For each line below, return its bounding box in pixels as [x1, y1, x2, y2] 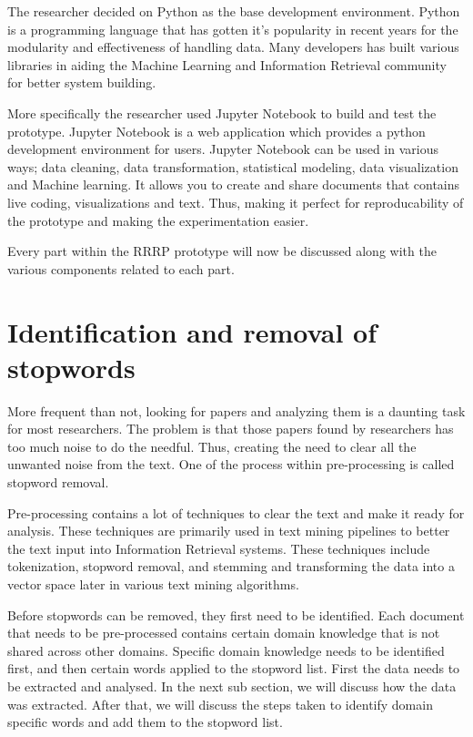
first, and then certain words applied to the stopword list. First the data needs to [7, 659, 460, 678]
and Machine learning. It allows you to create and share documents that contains [7, 175, 460, 194]
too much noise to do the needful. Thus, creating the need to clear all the [7, 436, 417, 456]
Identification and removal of [7, 312, 377, 350]
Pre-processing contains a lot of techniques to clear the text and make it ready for [7, 503, 465, 522]
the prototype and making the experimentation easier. [7, 210, 309, 230]
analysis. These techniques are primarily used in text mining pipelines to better [7, 521, 450, 540]
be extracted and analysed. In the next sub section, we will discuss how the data [7, 676, 457, 695]
